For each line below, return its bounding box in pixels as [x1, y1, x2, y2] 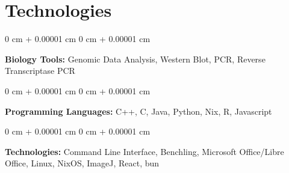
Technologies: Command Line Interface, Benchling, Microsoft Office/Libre [5, 145, 284, 157]
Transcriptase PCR [5, 64, 75, 77]
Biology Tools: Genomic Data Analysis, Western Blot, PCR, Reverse [5, 52, 266, 65]
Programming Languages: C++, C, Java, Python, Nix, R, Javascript [5, 105, 272, 117]
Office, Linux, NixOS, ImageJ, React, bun [5, 157, 160, 169]
